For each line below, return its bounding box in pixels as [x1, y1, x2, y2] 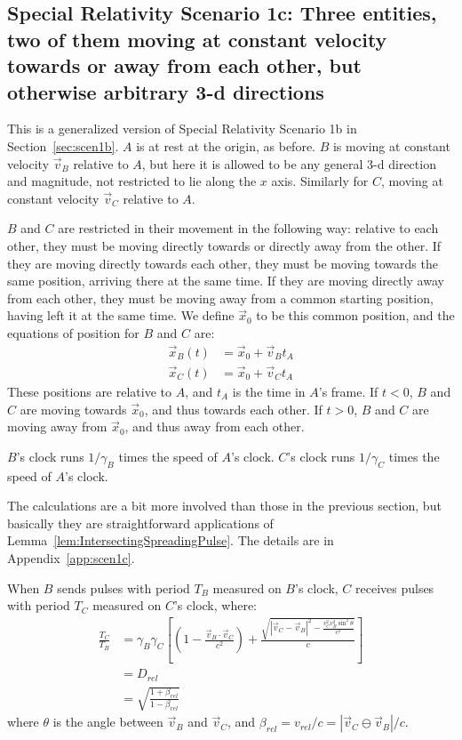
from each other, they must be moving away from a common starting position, [7, 288, 434, 307]
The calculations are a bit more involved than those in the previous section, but [7, 496, 442, 515]
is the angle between [52, 712, 163, 731]
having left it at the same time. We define [7, 306, 235, 325]
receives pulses [355, 578, 434, 597]
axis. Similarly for [271, 172, 369, 190]
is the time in [232, 382, 306, 400]
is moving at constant [332, 136, 450, 155]
